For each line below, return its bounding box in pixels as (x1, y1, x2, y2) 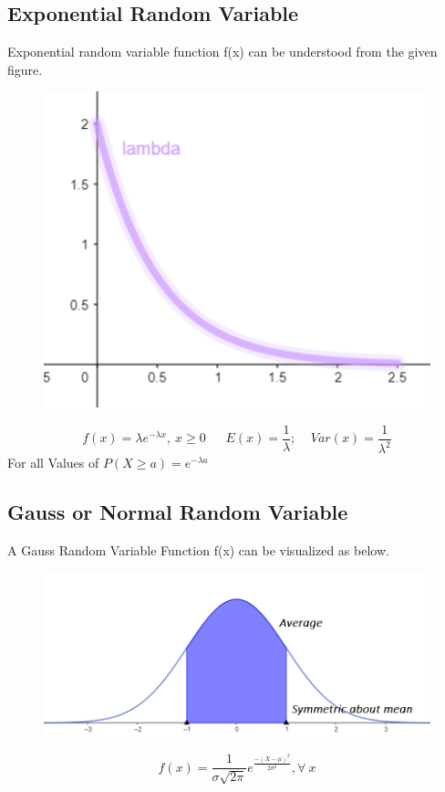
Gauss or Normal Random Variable (7, 498, 348, 526)
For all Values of (7, 453, 99, 472)
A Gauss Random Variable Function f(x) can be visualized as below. (7, 541, 389, 560)
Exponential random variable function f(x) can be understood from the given (7, 42, 438, 61)
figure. (7, 59, 43, 79)
